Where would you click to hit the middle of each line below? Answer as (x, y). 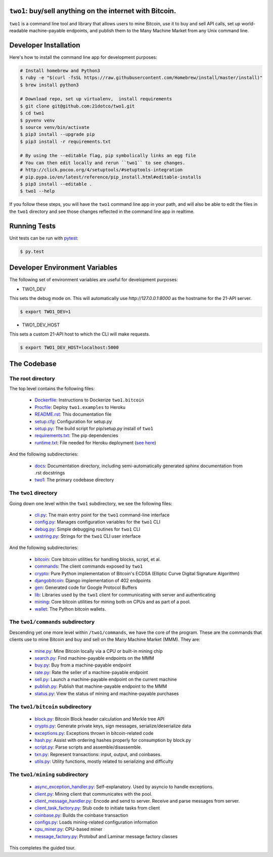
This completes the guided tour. (42, 848)
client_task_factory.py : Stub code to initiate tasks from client (97, 808)
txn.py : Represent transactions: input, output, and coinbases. (98, 754)
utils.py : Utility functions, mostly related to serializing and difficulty (104, 761)
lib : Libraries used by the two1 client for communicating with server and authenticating (125, 594)
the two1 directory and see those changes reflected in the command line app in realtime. (102, 211)
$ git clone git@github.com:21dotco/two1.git (77, 106)
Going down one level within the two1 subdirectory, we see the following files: (91, 503)
